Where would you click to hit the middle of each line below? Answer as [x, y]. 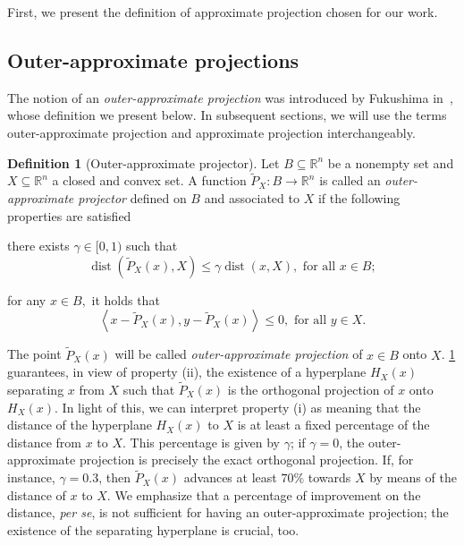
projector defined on [132, 197]
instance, [31, 477]
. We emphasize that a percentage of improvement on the [264, 494]
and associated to [252, 197]
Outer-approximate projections [153, 60]
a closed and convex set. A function [149, 180]
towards [329, 477]
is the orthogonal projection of [311, 389]
